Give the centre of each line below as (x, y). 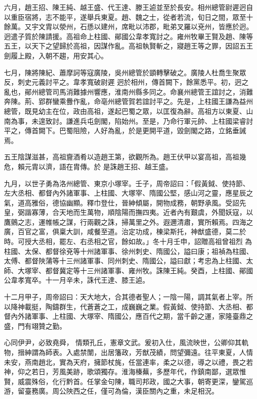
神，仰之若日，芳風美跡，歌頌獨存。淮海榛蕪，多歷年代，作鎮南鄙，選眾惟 (125, 372)
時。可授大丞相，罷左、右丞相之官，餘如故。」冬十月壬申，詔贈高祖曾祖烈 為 (128, 241)
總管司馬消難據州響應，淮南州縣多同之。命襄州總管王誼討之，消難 (146, 91)
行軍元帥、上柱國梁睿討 (215, 121)
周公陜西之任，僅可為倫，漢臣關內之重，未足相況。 (135, 391)
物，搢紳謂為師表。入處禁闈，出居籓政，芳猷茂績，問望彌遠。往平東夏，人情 (128, 352)
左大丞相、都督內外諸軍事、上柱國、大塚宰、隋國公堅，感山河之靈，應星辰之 (128, 193)
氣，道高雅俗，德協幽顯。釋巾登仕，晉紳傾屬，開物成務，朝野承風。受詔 (122, 202)
